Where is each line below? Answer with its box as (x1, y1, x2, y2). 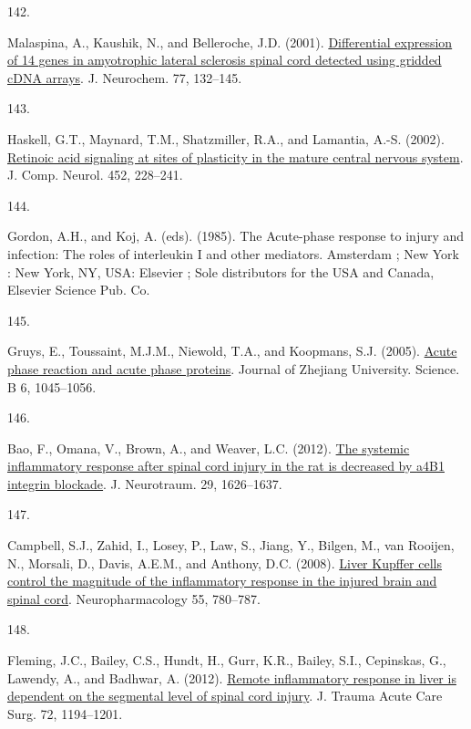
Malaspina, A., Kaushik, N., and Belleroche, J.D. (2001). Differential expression (7, 32, 453, 51)
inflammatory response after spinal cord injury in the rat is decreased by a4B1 (7, 456, 445, 475)
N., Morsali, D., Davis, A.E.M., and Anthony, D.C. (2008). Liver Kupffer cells (7, 553, 443, 572)
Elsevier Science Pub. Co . (7, 280, 150, 299)
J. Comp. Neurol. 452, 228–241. (7, 165, 183, 184)
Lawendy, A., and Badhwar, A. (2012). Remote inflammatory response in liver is (7, 668, 456, 687)
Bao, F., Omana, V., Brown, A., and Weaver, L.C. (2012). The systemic (7, 438, 410, 457)
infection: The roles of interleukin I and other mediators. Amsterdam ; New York (7, 244, 459, 263)
